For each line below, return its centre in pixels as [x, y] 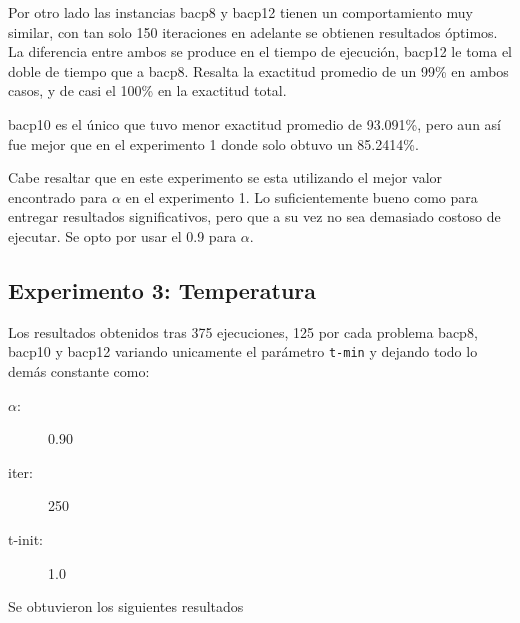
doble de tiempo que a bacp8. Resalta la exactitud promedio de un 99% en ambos [258, 70]
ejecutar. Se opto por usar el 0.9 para [122, 235]
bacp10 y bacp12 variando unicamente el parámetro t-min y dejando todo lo [243, 351]
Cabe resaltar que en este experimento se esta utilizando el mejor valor [225, 177]
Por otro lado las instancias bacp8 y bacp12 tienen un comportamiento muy [240, 12]
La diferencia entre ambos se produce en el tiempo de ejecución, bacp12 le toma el [260, 51]
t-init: [26, 538]
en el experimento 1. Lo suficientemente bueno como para [301, 196]
